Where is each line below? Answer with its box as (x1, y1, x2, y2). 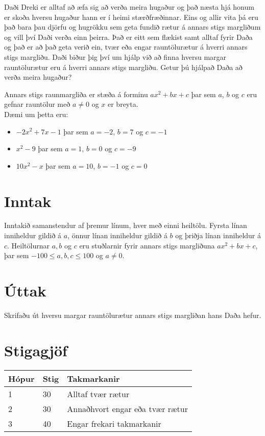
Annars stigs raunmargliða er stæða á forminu (4, 88, 148, 99)
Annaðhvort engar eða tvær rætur (67, 402, 188, 415)
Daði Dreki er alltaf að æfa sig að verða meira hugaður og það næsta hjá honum (4, 2, 254, 12)
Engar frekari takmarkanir (67, 417, 161, 429)
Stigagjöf (4, 339, 67, 360)
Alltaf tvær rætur (67, 387, 130, 400)
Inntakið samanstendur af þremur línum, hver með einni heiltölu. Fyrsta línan (4, 220, 247, 231)
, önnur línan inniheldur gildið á (67, 230, 167, 241)
